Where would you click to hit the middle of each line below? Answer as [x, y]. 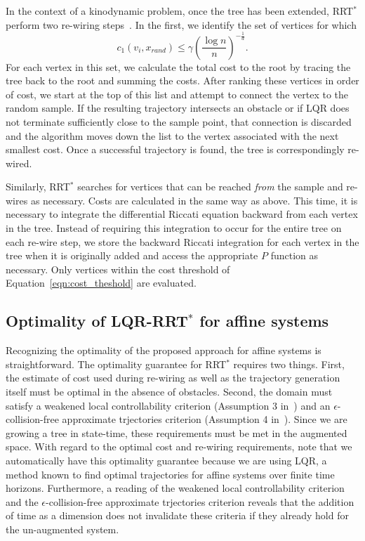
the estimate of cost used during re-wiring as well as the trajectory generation [173, 378]
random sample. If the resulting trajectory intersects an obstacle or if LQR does [178, 108]
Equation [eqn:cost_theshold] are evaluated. [101, 283]
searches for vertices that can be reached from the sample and [210, 187]
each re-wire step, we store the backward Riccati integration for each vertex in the [182, 241]
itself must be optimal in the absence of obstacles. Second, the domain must [169, 392]
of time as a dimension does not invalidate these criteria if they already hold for [177, 515]
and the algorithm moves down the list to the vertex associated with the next [172, 135]
